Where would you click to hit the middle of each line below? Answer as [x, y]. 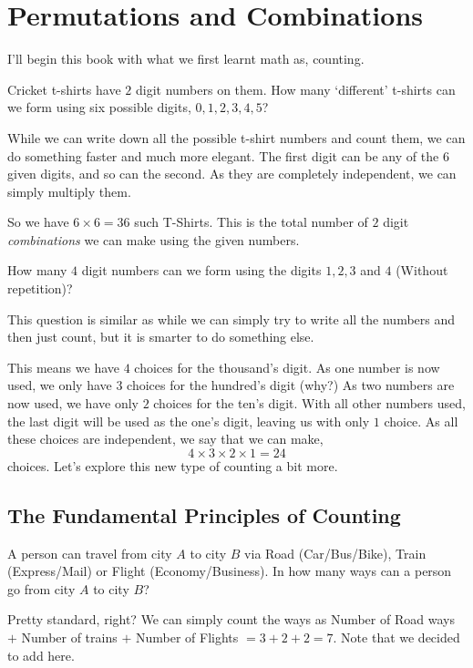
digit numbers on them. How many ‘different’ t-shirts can [295, 89]
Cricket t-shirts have [64, 89]
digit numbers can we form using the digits [201, 270]
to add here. [41, 655]
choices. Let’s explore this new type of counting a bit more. [173, 465]
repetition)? [40, 288]
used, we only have [60, 385]
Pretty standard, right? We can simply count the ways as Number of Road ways [231, 619]
